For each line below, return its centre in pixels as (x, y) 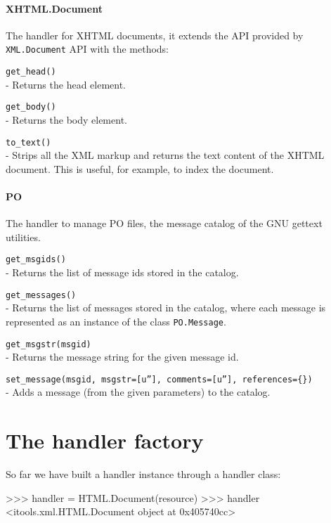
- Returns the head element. (66, 84)
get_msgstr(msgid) (48, 344)
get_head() (31, 72)
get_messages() (41, 295)
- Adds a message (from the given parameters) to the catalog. (138, 392)
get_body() (31, 107)
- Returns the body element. (66, 119)
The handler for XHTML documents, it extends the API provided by (155, 35)
